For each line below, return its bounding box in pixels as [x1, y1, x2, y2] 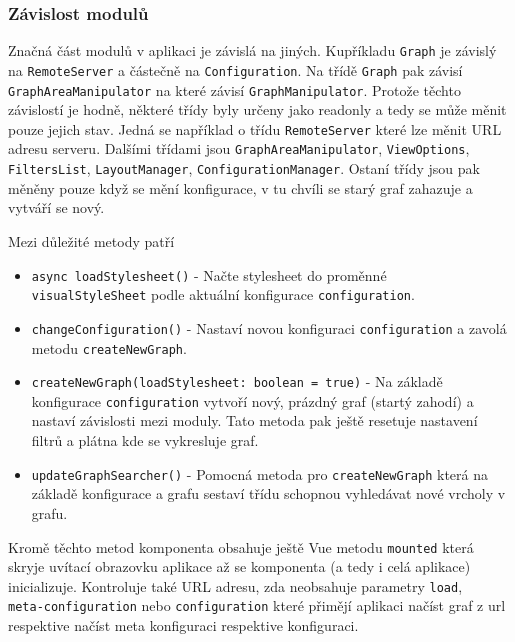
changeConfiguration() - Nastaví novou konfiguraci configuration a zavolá [31, 317, 507, 338]
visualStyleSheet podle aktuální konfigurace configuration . [31, 284, 415, 305]
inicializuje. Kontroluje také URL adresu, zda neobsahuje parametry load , [8, 575, 463, 596]
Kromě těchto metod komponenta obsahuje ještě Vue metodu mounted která [8, 536, 474, 557]
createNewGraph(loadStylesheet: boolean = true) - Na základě [31, 371, 443, 392]
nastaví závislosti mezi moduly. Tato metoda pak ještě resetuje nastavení [31, 410, 478, 431]
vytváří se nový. [8, 197, 105, 218]
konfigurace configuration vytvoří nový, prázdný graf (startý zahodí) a [31, 390, 474, 411]
